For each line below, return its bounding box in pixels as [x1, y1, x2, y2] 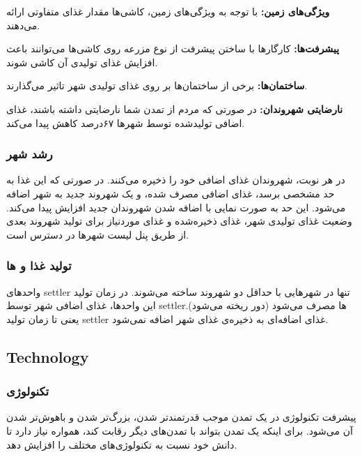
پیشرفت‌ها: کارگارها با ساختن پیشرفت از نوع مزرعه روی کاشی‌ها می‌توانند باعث [6, 41, 340, 56]
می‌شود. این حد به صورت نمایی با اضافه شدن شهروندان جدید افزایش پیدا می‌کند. [6, 200, 346, 214]
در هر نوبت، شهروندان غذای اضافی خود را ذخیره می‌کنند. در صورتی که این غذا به [6, 172, 345, 187]
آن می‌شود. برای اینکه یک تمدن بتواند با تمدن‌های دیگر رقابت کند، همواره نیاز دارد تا [6, 423, 353, 437]
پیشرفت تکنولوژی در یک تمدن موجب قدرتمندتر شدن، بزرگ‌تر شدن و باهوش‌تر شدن [6, 410, 356, 424]
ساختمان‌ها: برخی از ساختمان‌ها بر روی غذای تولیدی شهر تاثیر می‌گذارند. [6, 78, 308, 93]
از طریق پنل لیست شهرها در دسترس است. [6, 227, 189, 241]
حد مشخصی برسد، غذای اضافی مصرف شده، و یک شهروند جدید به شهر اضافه [6, 186, 335, 200]
